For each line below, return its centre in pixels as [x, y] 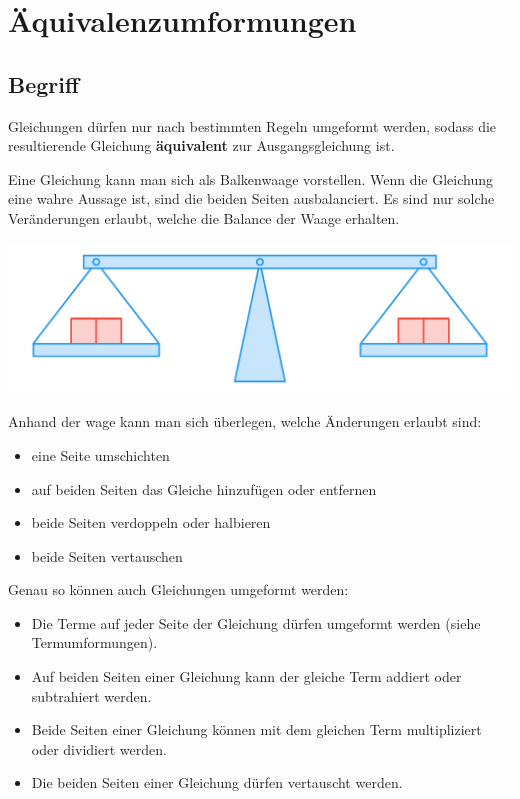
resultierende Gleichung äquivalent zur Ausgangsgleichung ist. [201, 145]
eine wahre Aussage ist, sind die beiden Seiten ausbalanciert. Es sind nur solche [251, 198]
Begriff [44, 83]
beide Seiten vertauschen [107, 555]
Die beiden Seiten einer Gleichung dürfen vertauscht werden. [217, 782]
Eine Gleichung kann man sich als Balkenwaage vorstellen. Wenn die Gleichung [251, 178]
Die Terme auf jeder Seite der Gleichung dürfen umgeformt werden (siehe [256, 622]
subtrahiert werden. [91, 695]
